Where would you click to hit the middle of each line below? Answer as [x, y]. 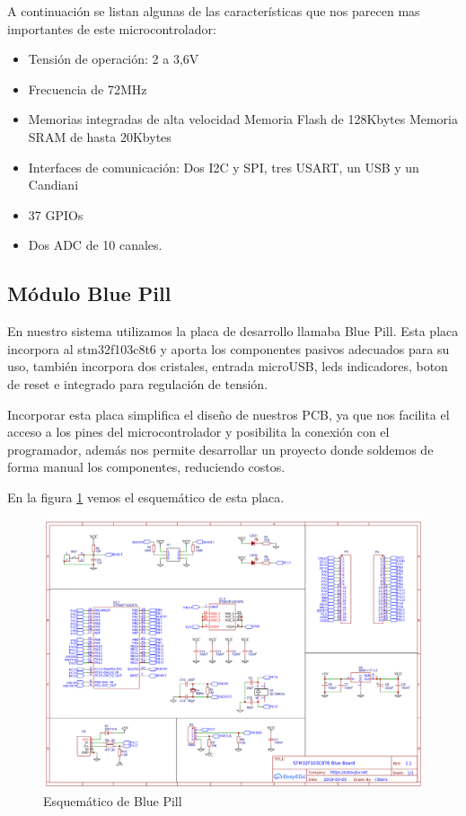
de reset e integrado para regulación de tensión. [138, 383]
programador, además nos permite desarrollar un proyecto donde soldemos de [220, 449]
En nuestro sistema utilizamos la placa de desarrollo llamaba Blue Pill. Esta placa [233, 331]
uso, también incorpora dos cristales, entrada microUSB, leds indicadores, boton [228, 366]
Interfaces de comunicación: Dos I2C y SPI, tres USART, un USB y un [224, 167]
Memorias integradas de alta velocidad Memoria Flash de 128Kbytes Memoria [243, 119]
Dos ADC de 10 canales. [95, 245]
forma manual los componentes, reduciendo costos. [146, 467]
